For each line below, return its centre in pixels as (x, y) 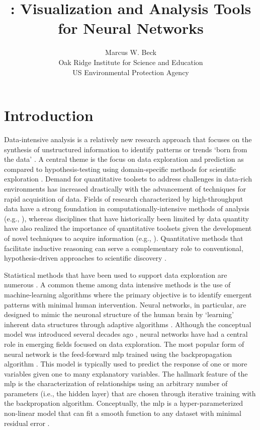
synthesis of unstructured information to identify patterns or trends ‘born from (126, 149)
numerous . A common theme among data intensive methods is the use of (117, 285)
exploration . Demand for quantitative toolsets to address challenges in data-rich (128, 179)
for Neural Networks (131, 28)
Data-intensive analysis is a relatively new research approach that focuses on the (128, 139)
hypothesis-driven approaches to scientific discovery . (85, 258)
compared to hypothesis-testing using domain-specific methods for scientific (120, 169)
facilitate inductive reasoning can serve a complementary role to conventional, (124, 248)
